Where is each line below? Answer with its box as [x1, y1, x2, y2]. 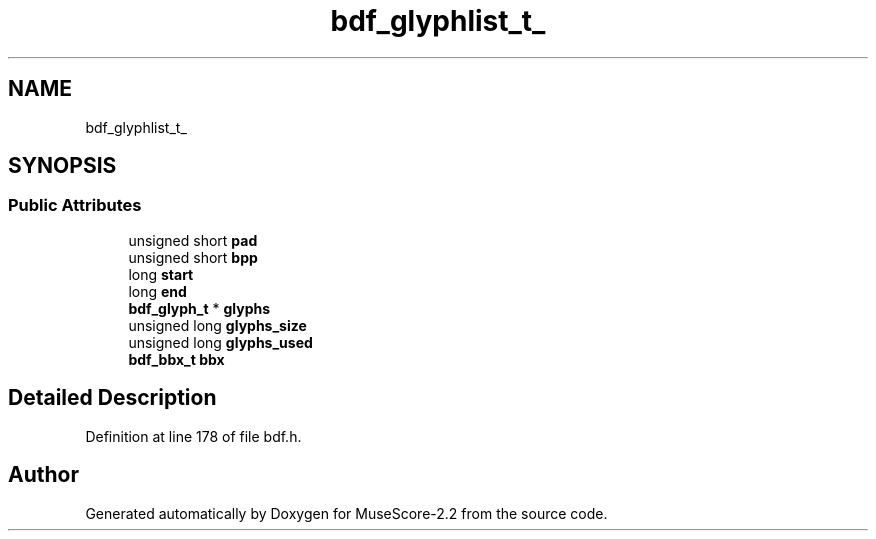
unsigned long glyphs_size [128, 316, 307, 334]
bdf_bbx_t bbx [128, 350, 225, 368]
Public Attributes [8, 195, 142, 216]
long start [128, 265, 194, 283]
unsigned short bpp [128, 248, 258, 266]
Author [8, 462, 79, 488]
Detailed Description [8, 385, 217, 411]
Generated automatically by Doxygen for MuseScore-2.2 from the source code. [85, 504, 608, 522]
